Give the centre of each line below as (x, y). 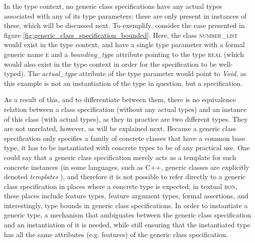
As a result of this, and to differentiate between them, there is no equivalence (120, 99)
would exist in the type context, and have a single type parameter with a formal (125, 44)
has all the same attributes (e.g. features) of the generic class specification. (116, 234)
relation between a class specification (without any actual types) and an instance (125, 109)
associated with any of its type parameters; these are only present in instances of (125, 15)
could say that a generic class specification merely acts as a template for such (120, 157)
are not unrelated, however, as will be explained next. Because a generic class (120, 128)
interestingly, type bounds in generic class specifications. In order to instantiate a (126, 205)
